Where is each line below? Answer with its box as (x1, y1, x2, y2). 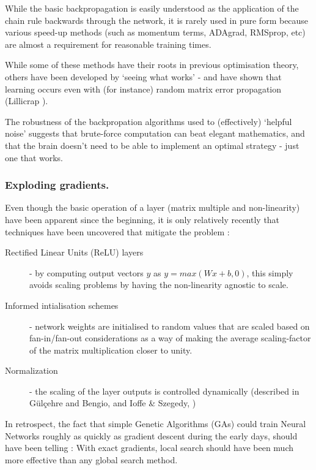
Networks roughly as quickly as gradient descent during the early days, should (5, 429, 298, 442)
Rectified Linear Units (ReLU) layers (5, 246, 144, 259)
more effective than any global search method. (5, 453, 178, 466)
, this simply (246, 266, 293, 279)
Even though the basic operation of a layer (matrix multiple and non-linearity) (5, 201, 300, 214)
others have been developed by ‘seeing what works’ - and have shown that (5, 70, 282, 83)
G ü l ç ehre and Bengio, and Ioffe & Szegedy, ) (29, 396, 196, 409)
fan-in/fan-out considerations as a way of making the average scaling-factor (29, 332, 311, 344)
